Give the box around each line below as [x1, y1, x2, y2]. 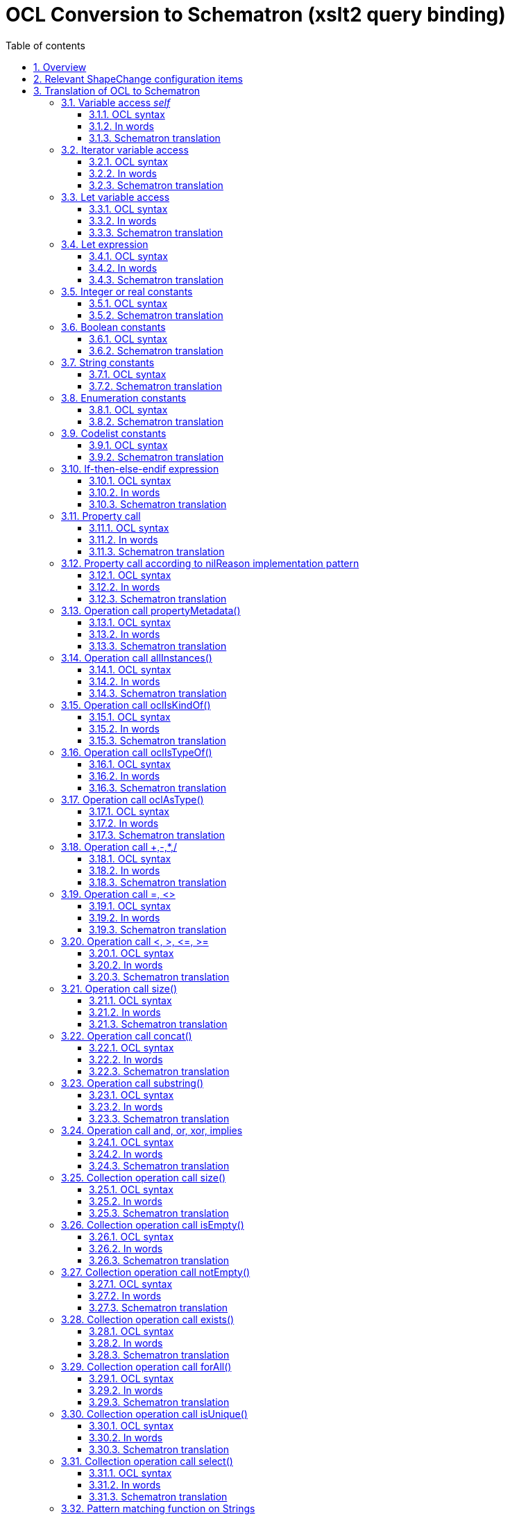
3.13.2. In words [89, 628, 160, 640]
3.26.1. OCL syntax [89, 1230, 174, 1243]
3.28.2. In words [89, 1336, 163, 1349]
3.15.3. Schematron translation [89, 734, 226, 746]
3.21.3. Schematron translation [89, 1017, 228, 1030]
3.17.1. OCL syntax [89, 805, 169, 817]
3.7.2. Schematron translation [89, 379, 222, 392]
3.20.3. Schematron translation [89, 970, 230, 983]
